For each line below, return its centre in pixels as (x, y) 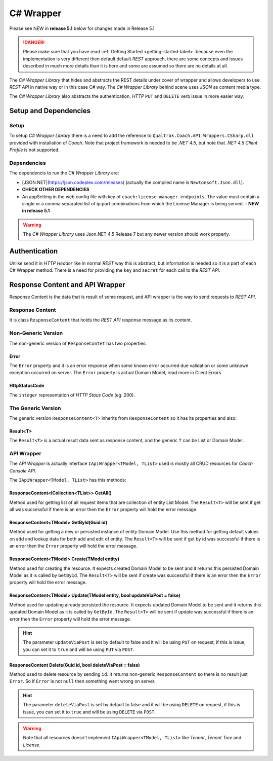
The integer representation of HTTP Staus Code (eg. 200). (72, 395)
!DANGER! (34, 42)
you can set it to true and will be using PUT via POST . (79, 649)
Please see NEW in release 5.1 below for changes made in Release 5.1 (82, 28)
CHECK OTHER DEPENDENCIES (56, 190)
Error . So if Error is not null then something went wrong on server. (82, 681)
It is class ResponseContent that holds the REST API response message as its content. (101, 320)
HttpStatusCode (27, 386)
